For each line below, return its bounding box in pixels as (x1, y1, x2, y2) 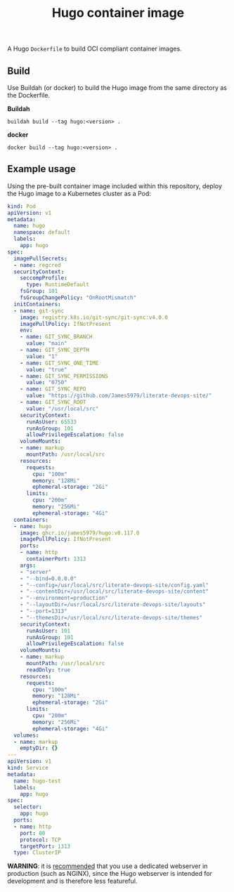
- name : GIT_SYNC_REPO (20, 386, 86, 393)
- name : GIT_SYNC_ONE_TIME (20, 360, 99, 367)
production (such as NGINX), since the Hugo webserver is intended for (7, 870, 213, 878)
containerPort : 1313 (25, 556, 86, 563)
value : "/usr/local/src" (25, 405, 99, 412)
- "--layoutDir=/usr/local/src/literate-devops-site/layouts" (20, 601, 206, 608)
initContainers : (13, 301, 61, 308)
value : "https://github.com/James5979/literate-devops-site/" (25, 392, 212, 400)
